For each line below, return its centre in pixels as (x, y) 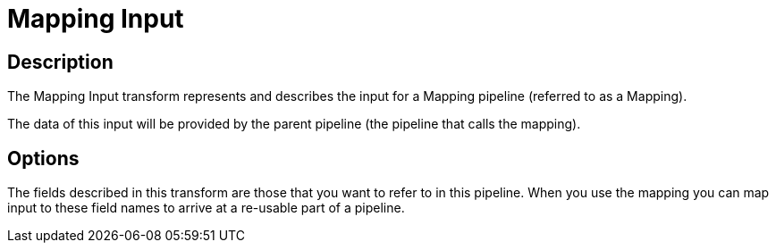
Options (43, 158)
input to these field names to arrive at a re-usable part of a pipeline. (206, 208)
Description (60, 62)
